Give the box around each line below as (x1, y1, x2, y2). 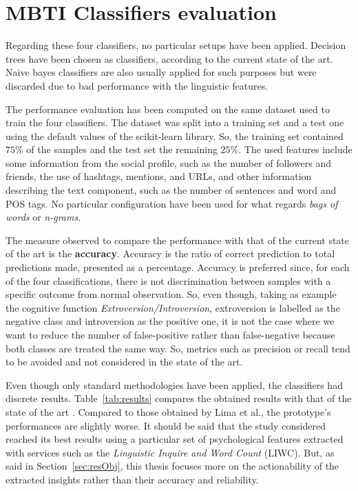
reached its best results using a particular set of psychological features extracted (6, 432, 344, 446)
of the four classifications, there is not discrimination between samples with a (6, 273, 331, 288)
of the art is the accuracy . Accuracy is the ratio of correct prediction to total (6, 246, 335, 261)
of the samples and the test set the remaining (26, 142, 218, 157)
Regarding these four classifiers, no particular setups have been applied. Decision (6, 38, 346, 52)
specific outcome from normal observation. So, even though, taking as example (6, 287, 337, 301)
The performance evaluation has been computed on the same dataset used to (6, 101, 330, 116)
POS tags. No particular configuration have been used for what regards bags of (6, 196, 338, 210)
